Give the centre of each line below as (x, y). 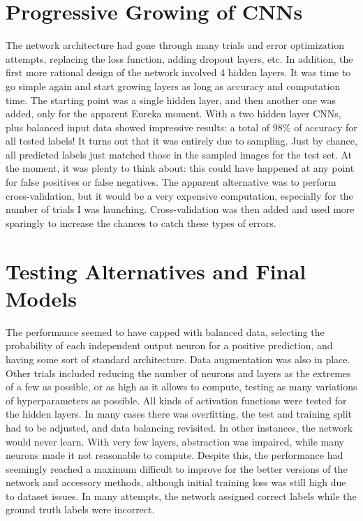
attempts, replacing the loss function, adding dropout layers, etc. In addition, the (179, 58)
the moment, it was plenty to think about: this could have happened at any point (180, 168)
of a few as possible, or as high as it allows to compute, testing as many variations (181, 387)
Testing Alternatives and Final (156, 271)
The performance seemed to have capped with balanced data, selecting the (165, 331)
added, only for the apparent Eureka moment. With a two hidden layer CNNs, (173, 113)
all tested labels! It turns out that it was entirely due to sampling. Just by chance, (181, 141)
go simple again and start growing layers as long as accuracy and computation (173, 86)
